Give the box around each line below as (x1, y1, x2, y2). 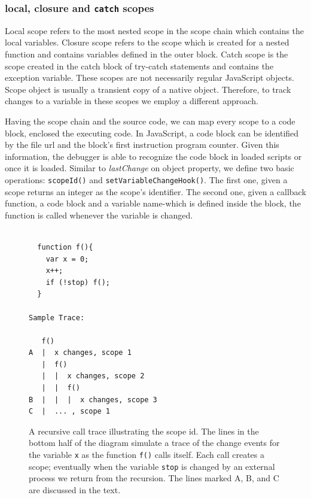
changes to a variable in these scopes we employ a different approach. (5, 95, 258, 107)
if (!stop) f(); (45, 278, 111, 287)
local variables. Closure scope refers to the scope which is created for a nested (5, 36, 289, 48)
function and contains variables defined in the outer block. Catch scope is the (5, 47, 288, 60)
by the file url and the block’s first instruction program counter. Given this (5, 138, 279, 151)
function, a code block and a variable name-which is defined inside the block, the (5, 197, 301, 209)
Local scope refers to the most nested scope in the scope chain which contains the (5, 24, 304, 37)
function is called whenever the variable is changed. (5, 208, 193, 221)
